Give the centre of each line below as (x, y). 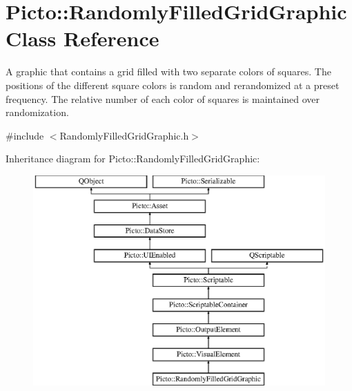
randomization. (37, 112)
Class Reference (82, 38)
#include (25, 135)
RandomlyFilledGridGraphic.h (124, 135)
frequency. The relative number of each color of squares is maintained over (163, 98)
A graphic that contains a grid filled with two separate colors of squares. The (168, 71)
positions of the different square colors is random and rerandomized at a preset (173, 85)
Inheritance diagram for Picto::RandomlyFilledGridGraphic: (133, 159)
